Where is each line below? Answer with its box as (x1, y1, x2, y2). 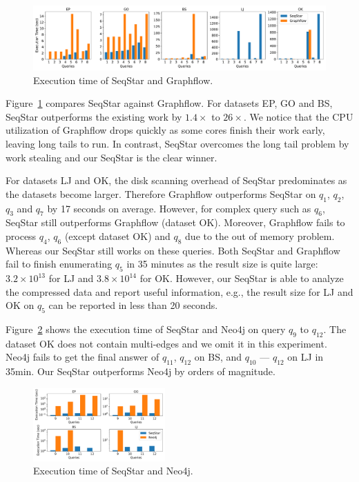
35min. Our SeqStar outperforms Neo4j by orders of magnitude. (6, 364, 275, 379)
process (6, 228, 37, 243)
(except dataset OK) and (64, 228, 171, 243)
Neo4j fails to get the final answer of (6, 350, 159, 364)
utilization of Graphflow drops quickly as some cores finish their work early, (6, 123, 325, 137)
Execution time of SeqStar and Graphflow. (33, 72, 213, 87)
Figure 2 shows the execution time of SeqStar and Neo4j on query (6, 322, 286, 337)
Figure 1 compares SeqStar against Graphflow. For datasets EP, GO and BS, (6, 96, 333, 110)
